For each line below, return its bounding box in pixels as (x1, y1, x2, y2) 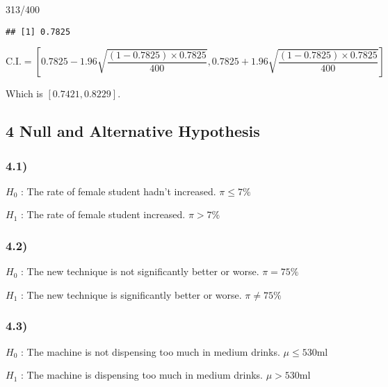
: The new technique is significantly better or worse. (20, 287, 242, 302)
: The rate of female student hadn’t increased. (20, 183, 216, 198)
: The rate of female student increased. (20, 207, 186, 222)
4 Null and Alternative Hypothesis (6, 120, 260, 142)
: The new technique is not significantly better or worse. (20, 264, 259, 279)
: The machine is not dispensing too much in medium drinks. (20, 344, 280, 359)
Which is (6, 86, 43, 101)
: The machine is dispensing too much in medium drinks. (20, 368, 264, 382)
